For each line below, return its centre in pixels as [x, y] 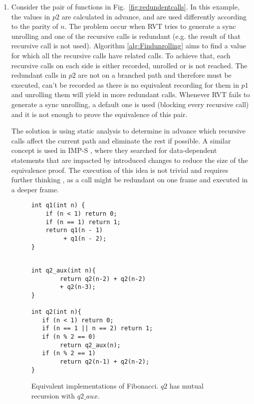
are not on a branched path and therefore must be [155, 75]
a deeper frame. [35, 189]
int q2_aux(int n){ [63, 270]
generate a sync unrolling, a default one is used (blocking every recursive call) [130, 104]
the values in [31, 16]
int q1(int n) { [58, 205]
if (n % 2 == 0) [69, 337]
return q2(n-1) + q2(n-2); [105, 362]
